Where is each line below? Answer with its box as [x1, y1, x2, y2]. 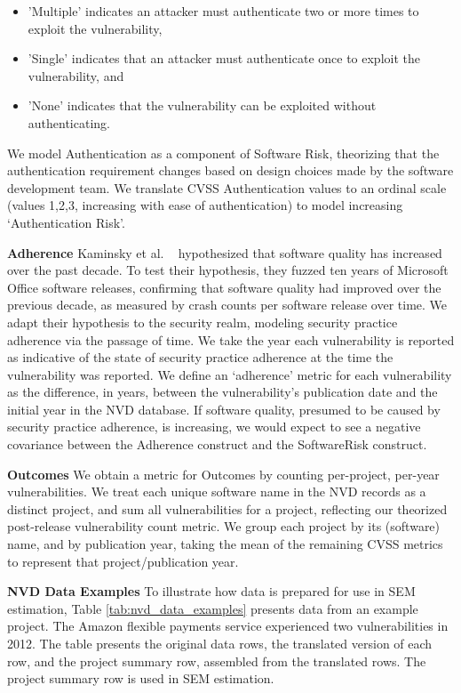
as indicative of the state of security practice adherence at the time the [7, 348, 393, 367]
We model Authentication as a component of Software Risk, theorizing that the [7, 143, 440, 162]
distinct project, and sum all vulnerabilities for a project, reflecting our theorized [7, 499, 448, 518]
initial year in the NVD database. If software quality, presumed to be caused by [7, 399, 441, 418]
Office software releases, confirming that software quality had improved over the [7, 278, 441, 296]
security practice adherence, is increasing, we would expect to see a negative [7, 417, 421, 436]
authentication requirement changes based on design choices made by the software [7, 161, 454, 180]
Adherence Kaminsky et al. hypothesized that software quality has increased [7, 243, 442, 262]
